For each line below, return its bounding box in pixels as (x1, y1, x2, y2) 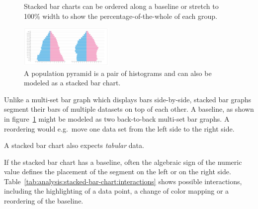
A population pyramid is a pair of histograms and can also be (24, 68, 212, 78)
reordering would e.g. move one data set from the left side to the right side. (4, 123, 235, 134)
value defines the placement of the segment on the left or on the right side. (4, 166, 231, 177)
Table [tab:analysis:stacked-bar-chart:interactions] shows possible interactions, (4, 176, 242, 186)
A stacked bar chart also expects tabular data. (4, 140, 144, 150)
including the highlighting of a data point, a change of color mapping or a (4, 186, 229, 196)
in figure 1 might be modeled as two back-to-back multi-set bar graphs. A (4, 113, 230, 124)
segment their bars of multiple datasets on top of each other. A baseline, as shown (4, 104, 254, 114)
